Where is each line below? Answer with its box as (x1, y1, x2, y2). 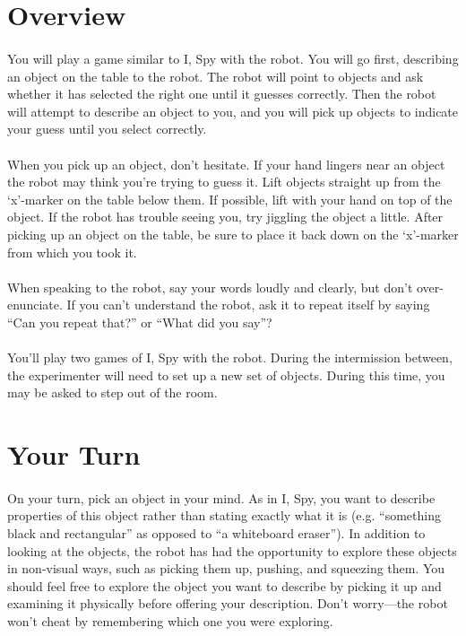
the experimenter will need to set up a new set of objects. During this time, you (7, 365, 445, 384)
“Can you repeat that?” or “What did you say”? (7, 312, 272, 331)
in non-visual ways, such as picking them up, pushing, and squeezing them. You (7, 559, 445, 578)
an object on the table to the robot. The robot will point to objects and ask (7, 66, 424, 85)
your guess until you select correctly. (7, 119, 207, 138)
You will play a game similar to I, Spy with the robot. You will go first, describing (7, 48, 459, 67)
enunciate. (7, 295, 63, 314)
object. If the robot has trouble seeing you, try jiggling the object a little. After (7, 207, 444, 226)
